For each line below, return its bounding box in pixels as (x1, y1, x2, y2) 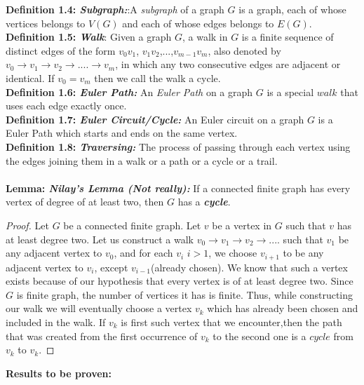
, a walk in (182, 29, 228, 44)
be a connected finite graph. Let (63, 217, 201, 232)
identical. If (6, 70, 55, 85)
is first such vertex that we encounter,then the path (121, 314, 342, 329)
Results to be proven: (6, 365, 112, 380)
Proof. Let (6, 217, 49, 232)
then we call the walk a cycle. (94, 70, 221, 85)
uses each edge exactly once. (6, 98, 127, 113)
